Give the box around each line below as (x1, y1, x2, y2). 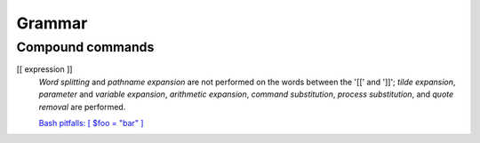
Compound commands (16, 39, 155, 55)
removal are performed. (38, 101, 126, 112)
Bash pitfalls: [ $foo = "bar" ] (38, 117, 144, 128)
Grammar (16, 13, 88, 33)
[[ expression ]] (16, 64, 73, 75)
